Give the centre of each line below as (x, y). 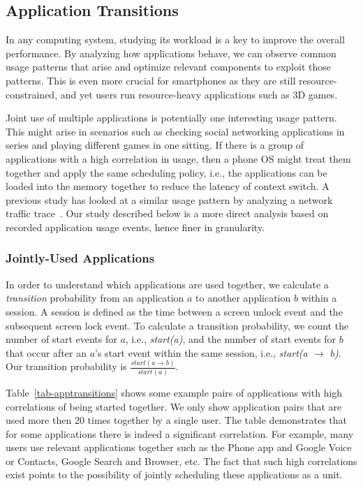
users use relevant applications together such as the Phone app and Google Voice (179, 447)
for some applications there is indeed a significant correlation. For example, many (180, 433)
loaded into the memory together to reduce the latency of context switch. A (168, 186)
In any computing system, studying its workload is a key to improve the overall (175, 39)
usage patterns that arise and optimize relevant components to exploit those (168, 67)
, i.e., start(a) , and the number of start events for (231, 339)
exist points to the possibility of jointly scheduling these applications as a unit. (174, 474)
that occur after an (46, 352)
